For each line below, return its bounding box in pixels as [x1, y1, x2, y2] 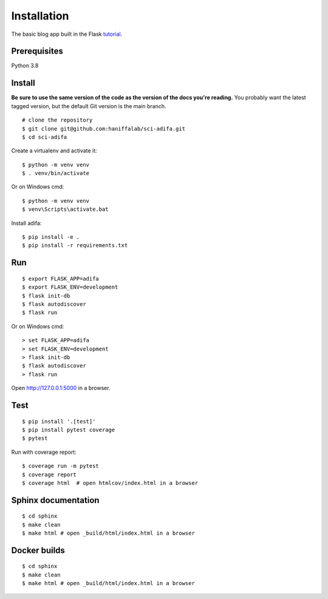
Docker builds [11, 545, 65, 555]
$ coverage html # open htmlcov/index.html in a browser [22, 479, 199, 486]
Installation [11, 9, 69, 22]
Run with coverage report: [11, 448, 77, 456]
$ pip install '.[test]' [22, 418, 96, 425]
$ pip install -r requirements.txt [22, 242, 128, 249]
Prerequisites [11, 46, 63, 56]
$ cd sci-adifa [22, 134, 67, 140]
